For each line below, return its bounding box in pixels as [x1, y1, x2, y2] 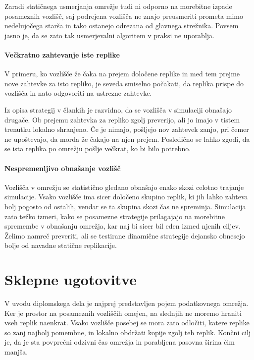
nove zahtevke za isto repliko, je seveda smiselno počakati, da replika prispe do [4, 78, 244, 88]
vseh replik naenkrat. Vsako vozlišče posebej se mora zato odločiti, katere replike [4, 317, 250, 328]
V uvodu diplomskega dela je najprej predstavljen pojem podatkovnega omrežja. [4, 298, 249, 308]
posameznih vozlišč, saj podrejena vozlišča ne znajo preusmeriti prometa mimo [4, 10, 243, 21]
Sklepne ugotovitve [4, 269, 137, 290]
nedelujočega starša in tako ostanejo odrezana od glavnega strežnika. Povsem [4, 20, 239, 31]
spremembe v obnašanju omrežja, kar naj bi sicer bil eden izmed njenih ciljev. [4, 221, 241, 231]
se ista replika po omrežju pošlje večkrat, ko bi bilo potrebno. [4, 143, 191, 154]
